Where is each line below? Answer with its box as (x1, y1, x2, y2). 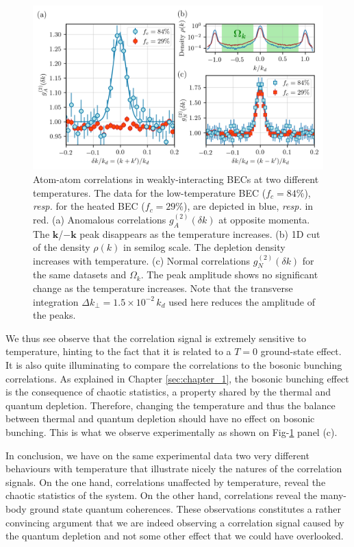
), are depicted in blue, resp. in (184, 199, 314, 213)
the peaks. (33, 308, 76, 322)
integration (33, 294, 79, 308)
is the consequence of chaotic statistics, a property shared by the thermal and (5, 385, 331, 399)
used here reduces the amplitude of (168, 294, 315, 308)
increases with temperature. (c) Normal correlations (33, 253, 251, 267)
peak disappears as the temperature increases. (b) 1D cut (79, 226, 320, 241)
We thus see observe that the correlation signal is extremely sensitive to (5, 330, 306, 345)
